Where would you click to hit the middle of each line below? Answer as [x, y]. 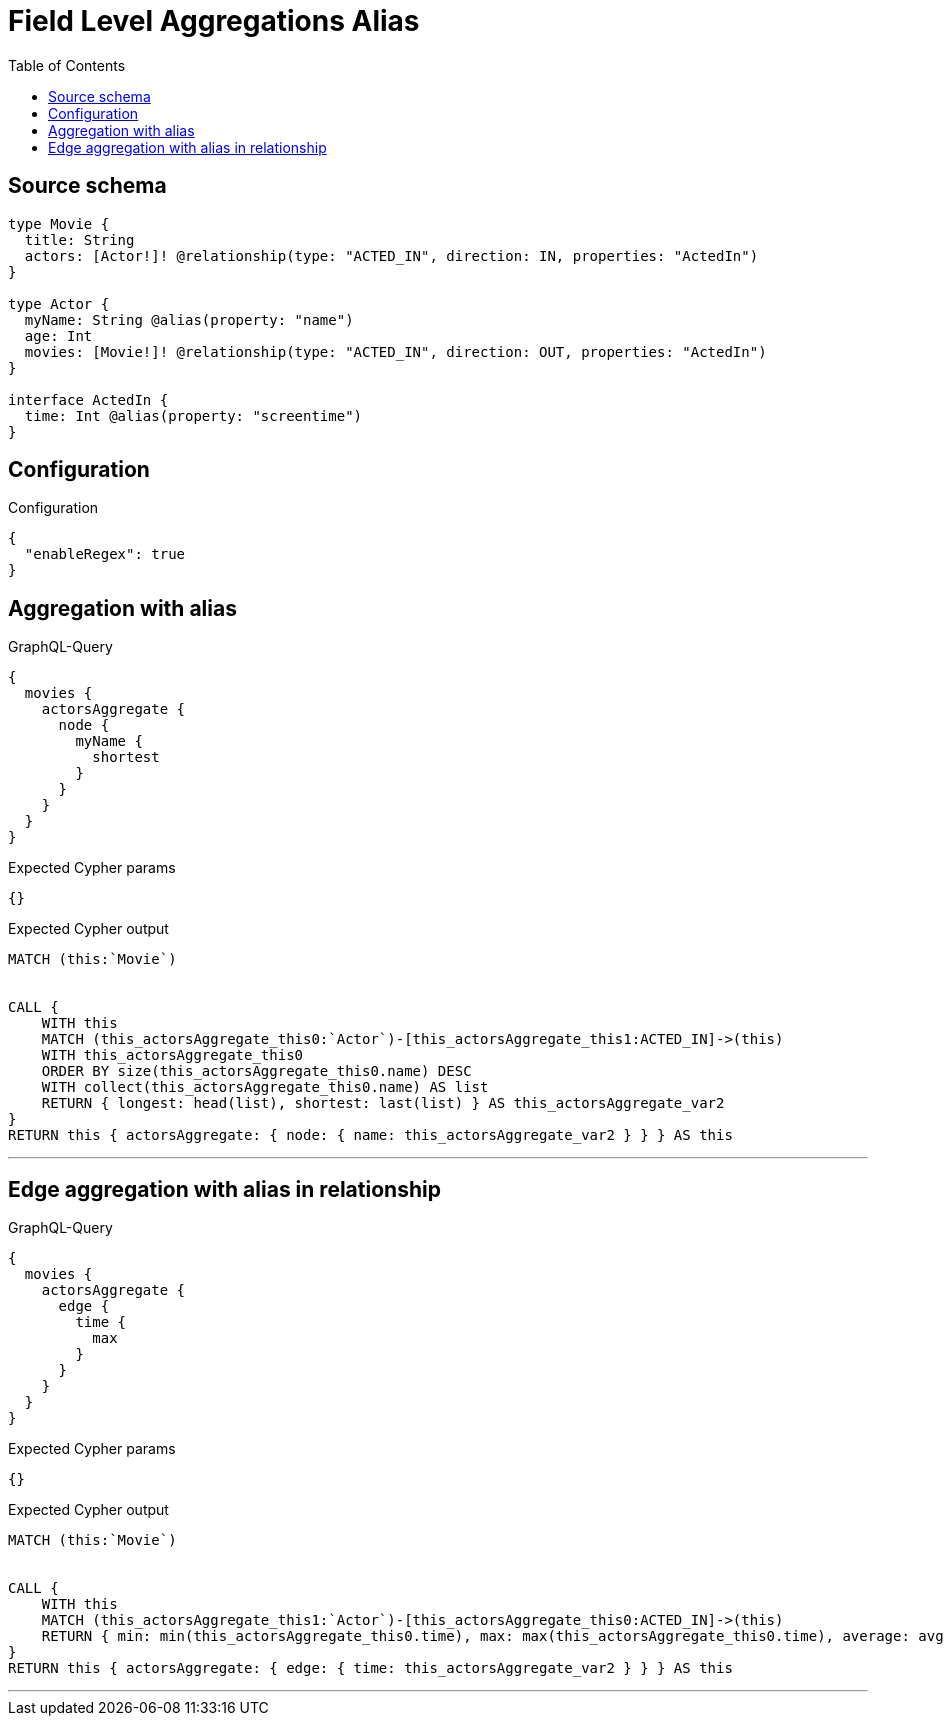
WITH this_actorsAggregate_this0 [172, 1055]
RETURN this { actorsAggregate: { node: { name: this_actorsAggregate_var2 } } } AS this [370, 1135]
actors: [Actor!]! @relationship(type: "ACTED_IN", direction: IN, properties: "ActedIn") [391, 255]
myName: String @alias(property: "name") [189, 319]
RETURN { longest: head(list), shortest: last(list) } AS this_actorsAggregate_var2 [383, 1103]
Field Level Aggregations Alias [214, 21]
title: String [79, 239]
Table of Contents [67, 65]
